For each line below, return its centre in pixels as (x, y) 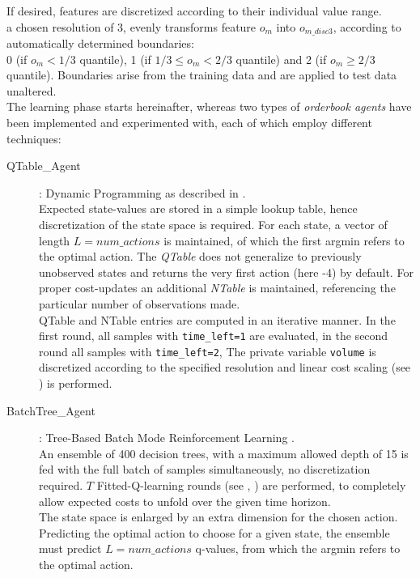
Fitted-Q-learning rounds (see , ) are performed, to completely (251, 485)
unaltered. (32, 90)
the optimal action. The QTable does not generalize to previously (200, 256)
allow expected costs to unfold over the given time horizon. (185, 501)
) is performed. (76, 383)
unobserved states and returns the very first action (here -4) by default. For (226, 272)
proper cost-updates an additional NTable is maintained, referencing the (217, 288)
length (55, 240)
